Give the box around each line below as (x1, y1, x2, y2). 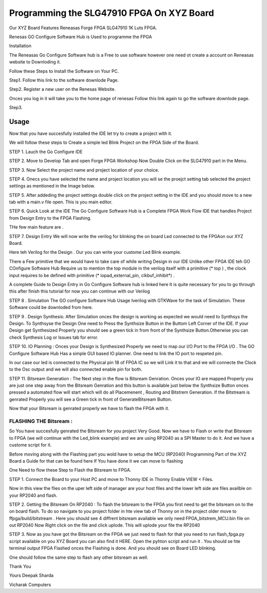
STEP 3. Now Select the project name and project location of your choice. (9, 167, 159, 173)
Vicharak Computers (9, 582, 51, 588)
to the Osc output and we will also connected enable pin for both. (9, 366, 142, 372)
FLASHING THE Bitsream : (9, 418, 73, 425)
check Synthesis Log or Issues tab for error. (9, 334, 98, 340)
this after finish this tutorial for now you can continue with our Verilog (9, 288, 150, 295)
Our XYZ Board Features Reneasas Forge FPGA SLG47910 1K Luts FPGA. (9, 25, 158, 31)
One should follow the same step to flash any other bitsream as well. (9, 554, 148, 560)
